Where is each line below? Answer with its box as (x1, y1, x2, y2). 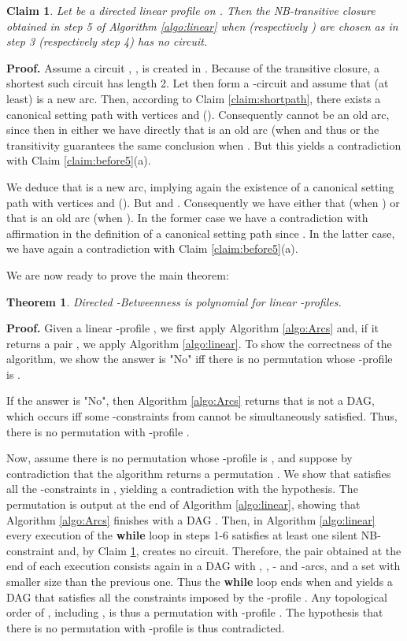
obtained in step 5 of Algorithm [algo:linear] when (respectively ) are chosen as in (6, 17, 398, 34)
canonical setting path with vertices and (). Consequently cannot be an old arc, (6, 106, 390, 122)
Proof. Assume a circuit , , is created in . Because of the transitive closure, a (6, 59, 380, 76)
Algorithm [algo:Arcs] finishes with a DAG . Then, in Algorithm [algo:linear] (6, 511, 376, 528)
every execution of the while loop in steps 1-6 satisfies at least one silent (6, 527, 358, 543)
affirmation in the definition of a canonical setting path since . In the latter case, (6, 224, 395, 241)
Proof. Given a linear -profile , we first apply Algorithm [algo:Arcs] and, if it (6, 320, 379, 336)
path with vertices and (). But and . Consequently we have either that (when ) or (6, 194, 400, 210)
